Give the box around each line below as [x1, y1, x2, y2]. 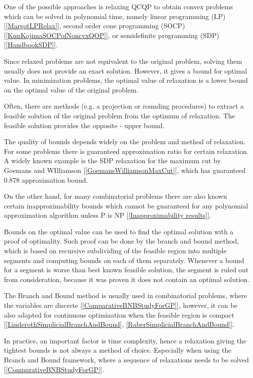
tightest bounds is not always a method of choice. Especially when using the [4, 345, 232, 355]
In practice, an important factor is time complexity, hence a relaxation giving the [4, 335, 247, 345]
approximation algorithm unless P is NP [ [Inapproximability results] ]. [4, 210, 211, 220]
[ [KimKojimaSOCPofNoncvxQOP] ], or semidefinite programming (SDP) [4, 30, 219, 40]
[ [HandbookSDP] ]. [4, 39, 58, 50]
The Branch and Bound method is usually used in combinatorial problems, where [4, 290, 247, 301]
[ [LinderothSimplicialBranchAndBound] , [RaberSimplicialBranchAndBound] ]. [4, 319, 235, 329]
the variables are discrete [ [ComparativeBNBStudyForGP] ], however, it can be [4, 300, 237, 310]
